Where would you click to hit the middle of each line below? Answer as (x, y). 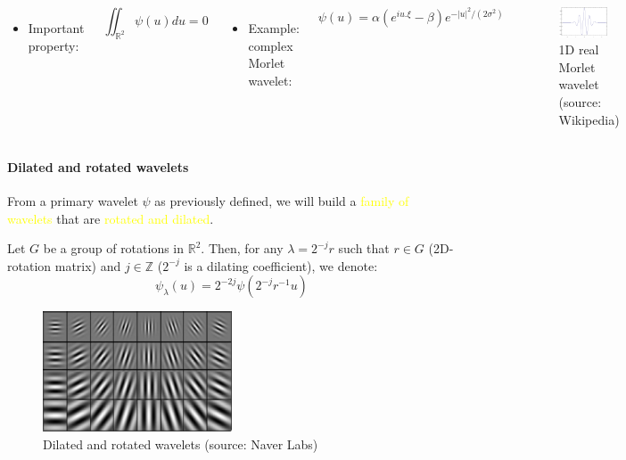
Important (56, 28)
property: (54, 45)
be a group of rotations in (114, 248)
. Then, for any (242, 248)
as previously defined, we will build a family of (282, 200)
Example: (274, 28)
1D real (579, 49)
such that (364, 248)
